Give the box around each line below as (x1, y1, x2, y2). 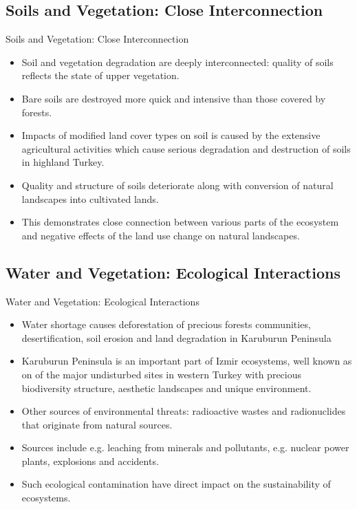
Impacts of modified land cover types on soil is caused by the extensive (21, 128, 321, 142)
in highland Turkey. (21, 155, 105, 169)
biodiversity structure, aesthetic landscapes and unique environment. (21, 380, 312, 395)
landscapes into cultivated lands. (21, 191, 159, 206)
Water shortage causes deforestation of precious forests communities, (21, 317, 311, 332)
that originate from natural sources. (21, 417, 173, 431)
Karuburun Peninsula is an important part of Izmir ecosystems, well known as (21, 354, 352, 368)
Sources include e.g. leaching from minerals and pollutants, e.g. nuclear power (21, 440, 349, 455)
